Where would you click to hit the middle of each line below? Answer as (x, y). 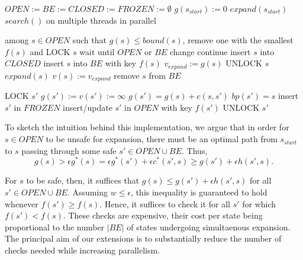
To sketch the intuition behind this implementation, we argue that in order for (147, 127)
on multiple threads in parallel (101, 20)
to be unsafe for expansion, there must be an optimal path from (162, 139)
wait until (97, 51)
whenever (22, 203)
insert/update (88, 107)
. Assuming (88, 192)
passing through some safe (69, 150)
